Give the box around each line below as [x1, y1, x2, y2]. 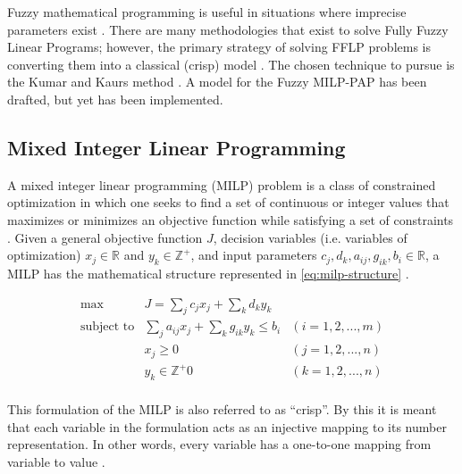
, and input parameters [190, 245, 317, 264]
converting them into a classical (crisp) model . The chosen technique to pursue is [7, 54, 455, 73]
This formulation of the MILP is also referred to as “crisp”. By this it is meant [7, 400, 437, 419]
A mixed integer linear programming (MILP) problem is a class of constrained [7, 175, 436, 194]
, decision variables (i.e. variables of [213, 228, 407, 246]
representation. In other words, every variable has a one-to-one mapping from [7, 435, 432, 453]
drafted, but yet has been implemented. [7, 89, 223, 108]
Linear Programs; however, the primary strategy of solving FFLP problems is [7, 37, 431, 56]
